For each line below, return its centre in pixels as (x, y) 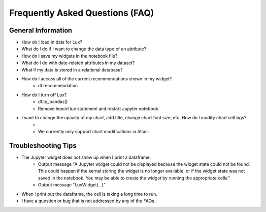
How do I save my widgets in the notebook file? (69, 56)
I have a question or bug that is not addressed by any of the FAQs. (88, 201)
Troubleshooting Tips (43, 145)
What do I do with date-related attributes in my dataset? (78, 63)
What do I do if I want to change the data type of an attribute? (84, 49)
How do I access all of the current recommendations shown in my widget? (97, 79)
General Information (41, 30)
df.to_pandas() (53, 102)
